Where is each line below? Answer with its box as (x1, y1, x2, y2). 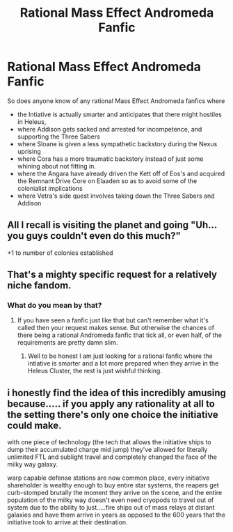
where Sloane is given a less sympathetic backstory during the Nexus (17, 139, 218, 148)
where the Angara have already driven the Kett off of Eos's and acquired (17, 169, 225, 178)
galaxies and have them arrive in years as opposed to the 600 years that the (7, 510, 226, 519)
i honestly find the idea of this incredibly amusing (7, 386, 226, 398)
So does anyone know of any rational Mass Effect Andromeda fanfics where (7, 96, 225, 105)
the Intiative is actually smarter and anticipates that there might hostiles (17, 110, 223, 118)
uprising (17, 147, 42, 155)
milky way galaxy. (7, 460, 58, 469)
